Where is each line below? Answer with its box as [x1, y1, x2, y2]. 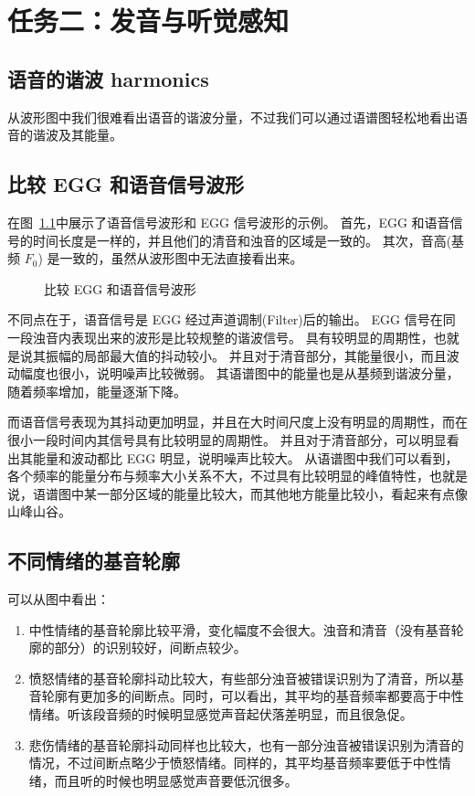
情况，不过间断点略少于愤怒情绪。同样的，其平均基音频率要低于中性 [28, 753, 438, 772]
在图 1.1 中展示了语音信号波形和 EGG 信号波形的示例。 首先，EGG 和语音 [7, 212, 450, 231]
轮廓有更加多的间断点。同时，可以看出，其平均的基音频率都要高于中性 [41, 686, 464, 706]
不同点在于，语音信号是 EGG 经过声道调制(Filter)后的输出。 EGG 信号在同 [7, 310, 456, 329]
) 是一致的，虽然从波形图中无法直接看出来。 [37, 249, 303, 268]
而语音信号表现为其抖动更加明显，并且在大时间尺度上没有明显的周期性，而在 [7, 412, 468, 431]
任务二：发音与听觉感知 [7, 2, 290, 39]
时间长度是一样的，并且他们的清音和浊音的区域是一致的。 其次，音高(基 [32, 230, 465, 249]
